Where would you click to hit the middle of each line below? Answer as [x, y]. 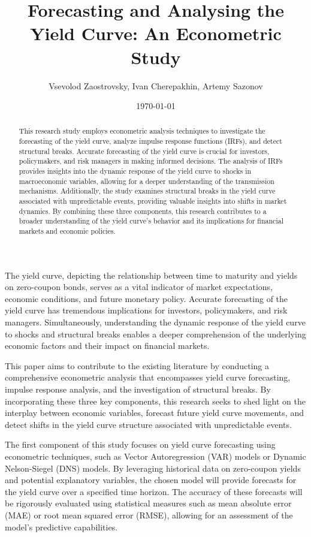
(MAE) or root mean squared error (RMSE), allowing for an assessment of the [149, 515]
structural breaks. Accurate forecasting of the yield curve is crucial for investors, [144, 151]
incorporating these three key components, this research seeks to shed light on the [155, 401]
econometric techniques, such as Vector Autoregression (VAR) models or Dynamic [155, 456]
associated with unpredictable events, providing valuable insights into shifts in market [153, 201]
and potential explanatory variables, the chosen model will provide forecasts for [151, 480]
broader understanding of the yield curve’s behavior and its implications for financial [151, 221]
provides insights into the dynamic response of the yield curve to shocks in [135, 171]
